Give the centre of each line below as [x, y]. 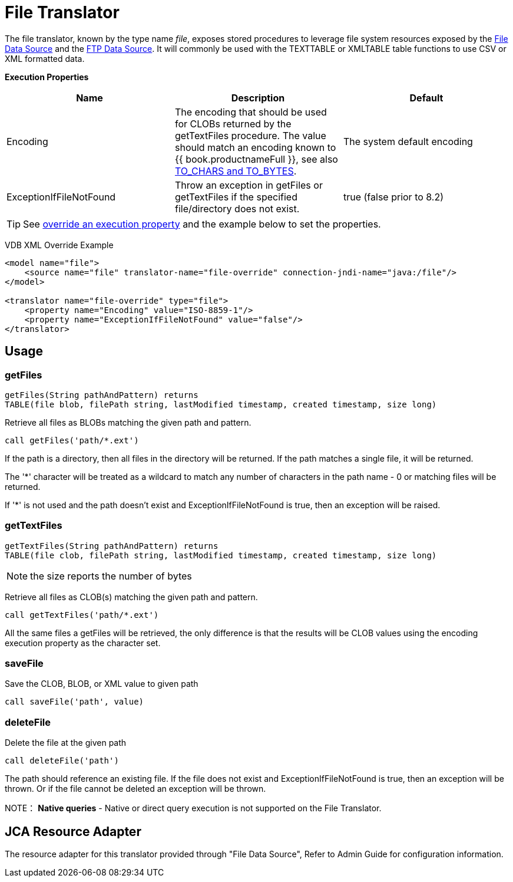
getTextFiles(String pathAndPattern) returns [112, 546]
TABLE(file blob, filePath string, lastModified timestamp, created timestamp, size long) [221, 404]
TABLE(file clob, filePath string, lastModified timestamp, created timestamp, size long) [221, 555]
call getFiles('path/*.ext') [72, 440]
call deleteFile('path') [62, 761]
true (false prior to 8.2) [393, 197]
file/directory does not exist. [237, 208]
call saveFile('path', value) [75, 702]
